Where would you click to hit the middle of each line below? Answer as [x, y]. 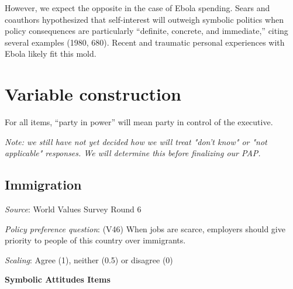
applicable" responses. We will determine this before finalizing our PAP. [133, 153]
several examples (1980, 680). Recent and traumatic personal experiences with [145, 42]
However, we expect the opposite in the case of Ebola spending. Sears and [137, 8]
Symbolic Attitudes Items [58, 279]
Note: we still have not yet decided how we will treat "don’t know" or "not [136, 141]
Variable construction [93, 94]
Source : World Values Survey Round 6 [73, 209]
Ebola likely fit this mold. [51, 54]
